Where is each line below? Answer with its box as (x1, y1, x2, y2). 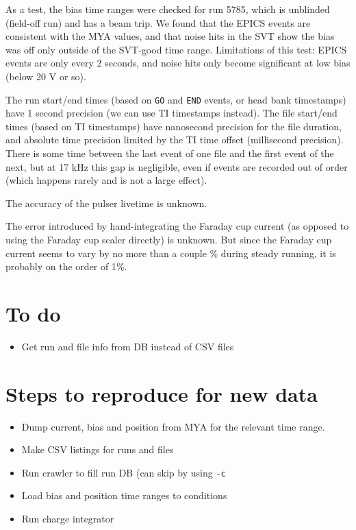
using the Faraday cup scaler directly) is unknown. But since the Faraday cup (5, 232, 332, 246)
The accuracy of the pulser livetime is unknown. (5, 195, 207, 210)
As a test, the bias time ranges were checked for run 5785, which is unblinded (5, 2, 330, 16)
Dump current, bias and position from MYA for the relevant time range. (21, 419, 325, 433)
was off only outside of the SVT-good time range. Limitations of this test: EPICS (5, 42, 347, 56)
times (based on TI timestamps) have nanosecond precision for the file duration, (5, 119, 342, 133)
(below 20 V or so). (5, 69, 86, 83)
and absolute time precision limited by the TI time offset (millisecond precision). (5, 132, 344, 147)
